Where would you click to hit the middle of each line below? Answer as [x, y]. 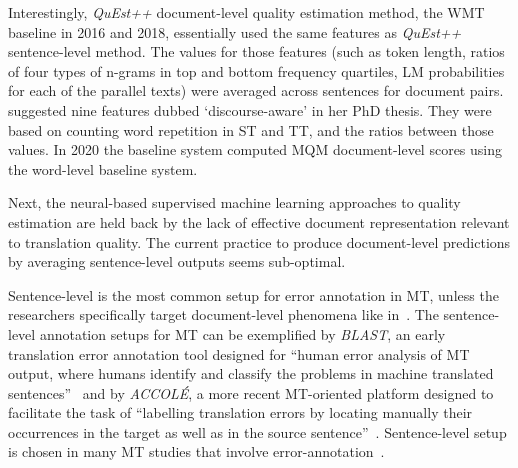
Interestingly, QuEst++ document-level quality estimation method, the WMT [246, 12]
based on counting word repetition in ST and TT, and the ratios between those [251, 129]
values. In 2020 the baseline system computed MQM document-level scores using [255, 149]
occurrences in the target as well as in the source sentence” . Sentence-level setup [257, 431]
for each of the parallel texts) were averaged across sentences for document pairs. [256, 90]
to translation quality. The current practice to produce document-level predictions [259, 241]
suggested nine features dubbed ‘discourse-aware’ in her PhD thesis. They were [250, 109]
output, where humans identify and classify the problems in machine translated [251, 373]
